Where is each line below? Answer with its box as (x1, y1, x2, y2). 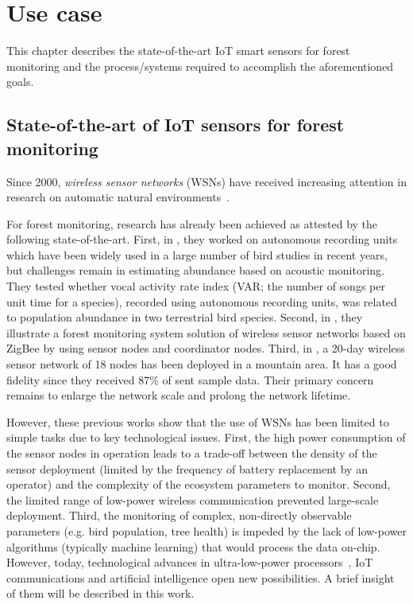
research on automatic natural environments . (6, 189, 230, 205)
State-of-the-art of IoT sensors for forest (6, 112, 345, 137)
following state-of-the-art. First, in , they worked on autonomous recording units (6, 231, 398, 247)
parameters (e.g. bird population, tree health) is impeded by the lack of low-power (6, 522, 407, 539)
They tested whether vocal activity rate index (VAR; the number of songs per (6, 278, 385, 294)
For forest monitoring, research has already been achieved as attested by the (6, 215, 378, 232)
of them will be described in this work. (6, 585, 195, 602)
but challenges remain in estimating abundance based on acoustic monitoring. (6, 262, 385, 279)
